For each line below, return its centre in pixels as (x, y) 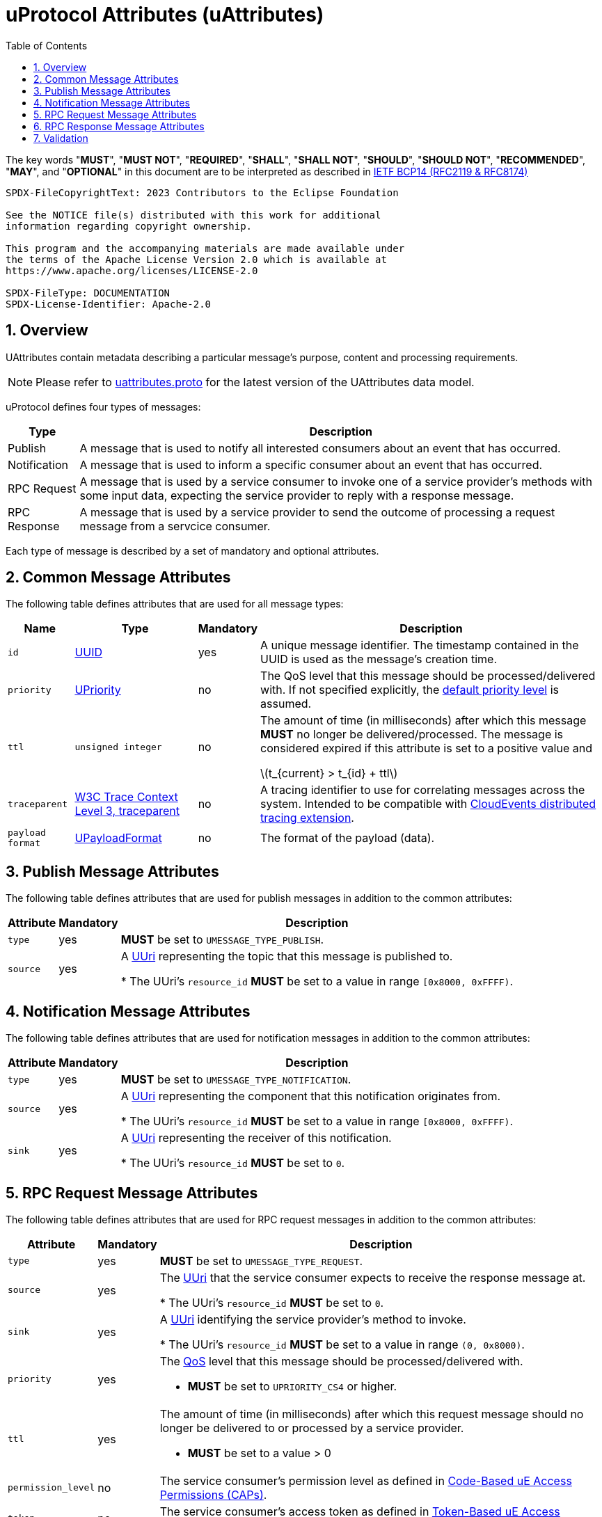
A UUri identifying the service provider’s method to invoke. (313, 1319)
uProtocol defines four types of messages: (103, 406)
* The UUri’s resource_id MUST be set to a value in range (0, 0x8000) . (342, 1344)
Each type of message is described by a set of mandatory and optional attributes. (192, 550)
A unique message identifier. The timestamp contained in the (420, 645)
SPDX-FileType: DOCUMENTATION (88, 293)
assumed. (286, 704)
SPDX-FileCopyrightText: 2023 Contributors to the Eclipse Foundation (202, 192)
